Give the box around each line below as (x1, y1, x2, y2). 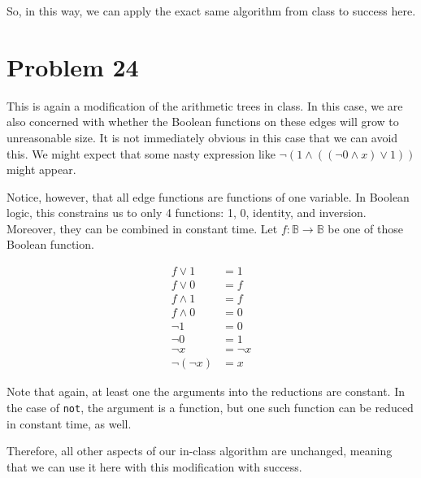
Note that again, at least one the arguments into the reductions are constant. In (7, 383, 406, 400)
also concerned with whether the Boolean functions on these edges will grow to (7, 113, 399, 130)
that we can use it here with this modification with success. (7, 458, 302, 475)
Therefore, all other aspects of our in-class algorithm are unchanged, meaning (7, 442, 393, 459)
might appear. (7, 161, 76, 178)
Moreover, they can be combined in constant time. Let (7, 219, 278, 237)
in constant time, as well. (7, 415, 132, 432)
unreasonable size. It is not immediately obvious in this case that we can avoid (7, 128, 398, 146)
